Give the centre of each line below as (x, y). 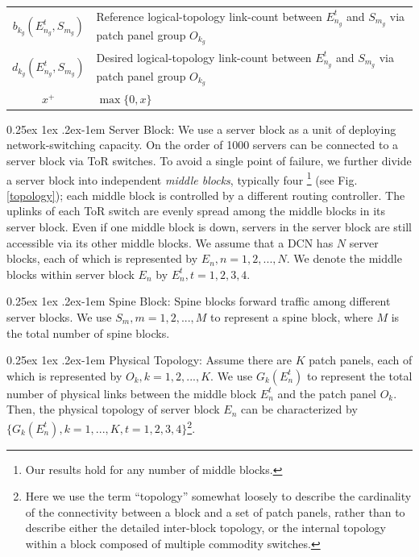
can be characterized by (299, 409)
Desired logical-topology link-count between (204, 57)
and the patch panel (327, 393)
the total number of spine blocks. (88, 333)
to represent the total (359, 375)
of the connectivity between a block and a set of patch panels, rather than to (215, 511)
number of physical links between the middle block (132, 393)
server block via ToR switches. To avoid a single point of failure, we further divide (209, 160)
